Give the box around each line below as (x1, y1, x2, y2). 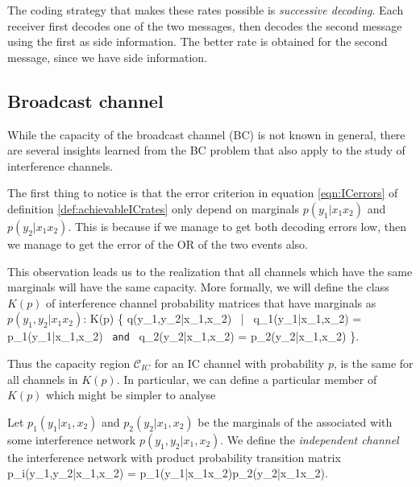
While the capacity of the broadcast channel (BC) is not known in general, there (7, 126, 405, 142)
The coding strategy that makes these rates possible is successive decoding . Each (7, 2, 404, 18)
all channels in (7, 370, 78, 387)
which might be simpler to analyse (46, 386, 216, 403)
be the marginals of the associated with (198, 413, 393, 430)
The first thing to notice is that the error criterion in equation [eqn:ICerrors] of (7, 184, 398, 201)
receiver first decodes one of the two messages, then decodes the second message (7, 17, 402, 34)
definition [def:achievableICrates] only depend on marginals (7, 200, 299, 217)
